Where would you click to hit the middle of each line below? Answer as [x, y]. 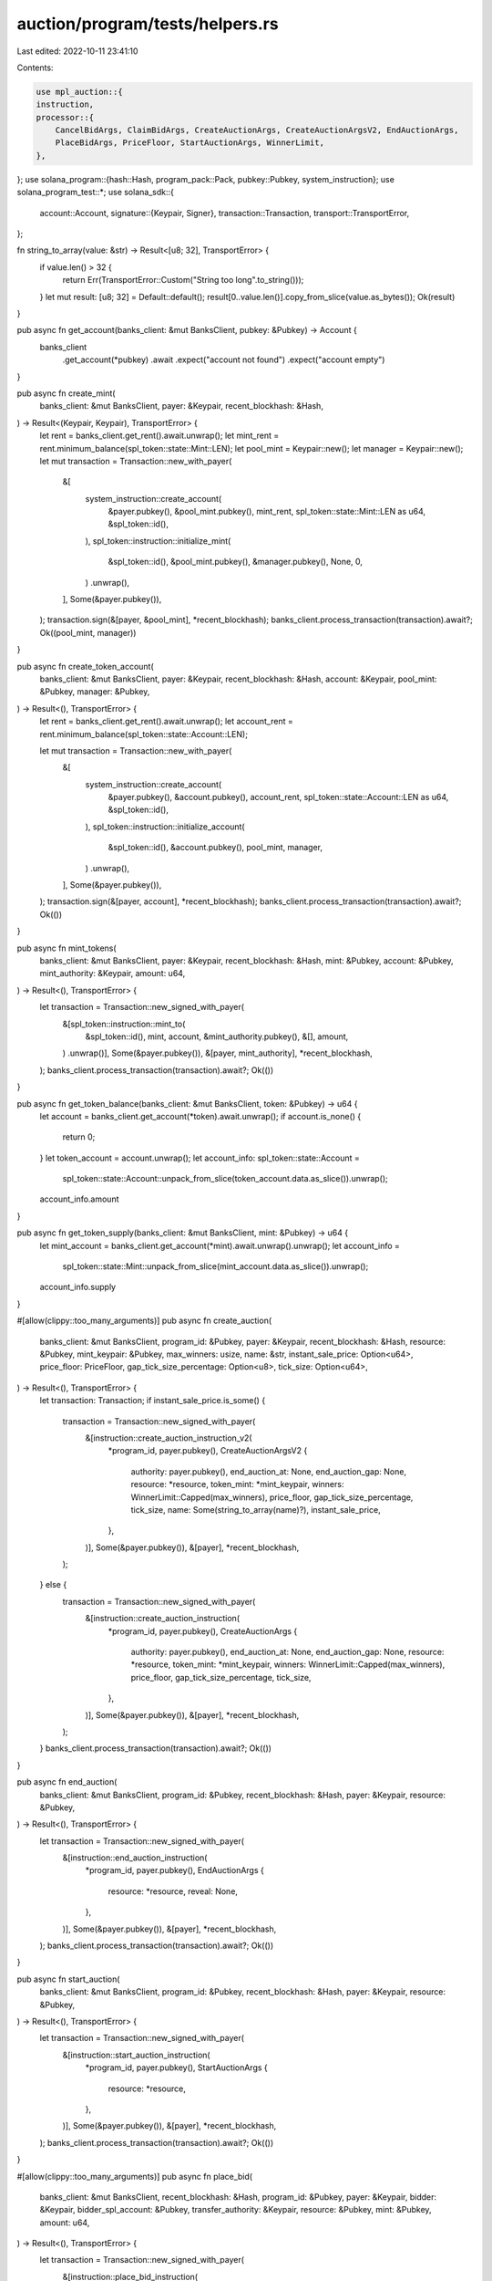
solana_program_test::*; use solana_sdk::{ [96, 193]
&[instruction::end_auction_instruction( [135, 1858]
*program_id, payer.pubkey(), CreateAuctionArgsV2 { [208, 1451]
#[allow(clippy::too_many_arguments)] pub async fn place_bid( [135, 2176]
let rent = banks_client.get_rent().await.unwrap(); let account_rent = [166, 722]
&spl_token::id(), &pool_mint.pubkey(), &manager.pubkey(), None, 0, [236, 562]
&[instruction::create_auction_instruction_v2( [169, 1438]
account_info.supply [78, 1287]
